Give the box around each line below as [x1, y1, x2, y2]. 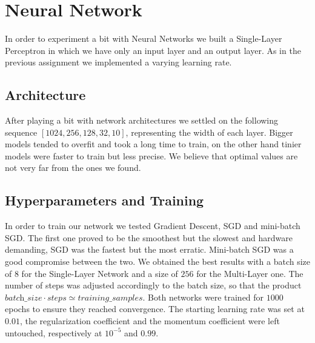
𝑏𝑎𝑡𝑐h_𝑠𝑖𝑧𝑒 [5, 293, 42, 302]
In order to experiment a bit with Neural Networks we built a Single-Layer [5, 32, 282, 45]
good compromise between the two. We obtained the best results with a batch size [5, 255, 311, 268]
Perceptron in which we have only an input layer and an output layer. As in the [5, 44, 301, 56]
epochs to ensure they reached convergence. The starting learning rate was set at [5, 302, 305, 315]
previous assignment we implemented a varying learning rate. [5, 56, 232, 68]
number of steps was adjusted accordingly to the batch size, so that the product [5, 279, 302, 291]
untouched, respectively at [5, 326, 102, 339]
